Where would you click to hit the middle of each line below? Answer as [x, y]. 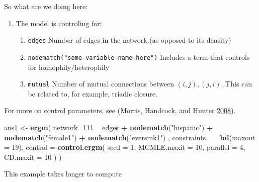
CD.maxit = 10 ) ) [33, 157]
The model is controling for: [59, 23]
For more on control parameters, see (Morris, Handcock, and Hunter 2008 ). [120, 110]
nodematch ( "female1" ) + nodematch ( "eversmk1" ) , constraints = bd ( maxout [130, 137]
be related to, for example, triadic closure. [93, 93]
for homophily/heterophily [69, 67]
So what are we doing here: [46, 6]
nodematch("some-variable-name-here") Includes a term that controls [139, 57]
